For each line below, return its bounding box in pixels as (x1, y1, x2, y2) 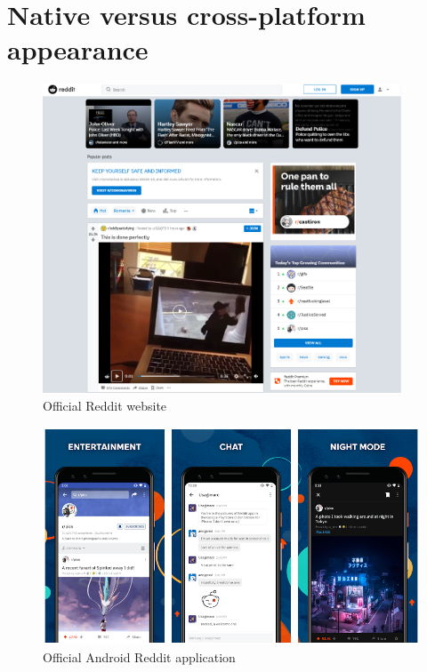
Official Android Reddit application (43, 647, 236, 666)
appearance (7, 31, 149, 68)
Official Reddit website (43, 396, 167, 414)
